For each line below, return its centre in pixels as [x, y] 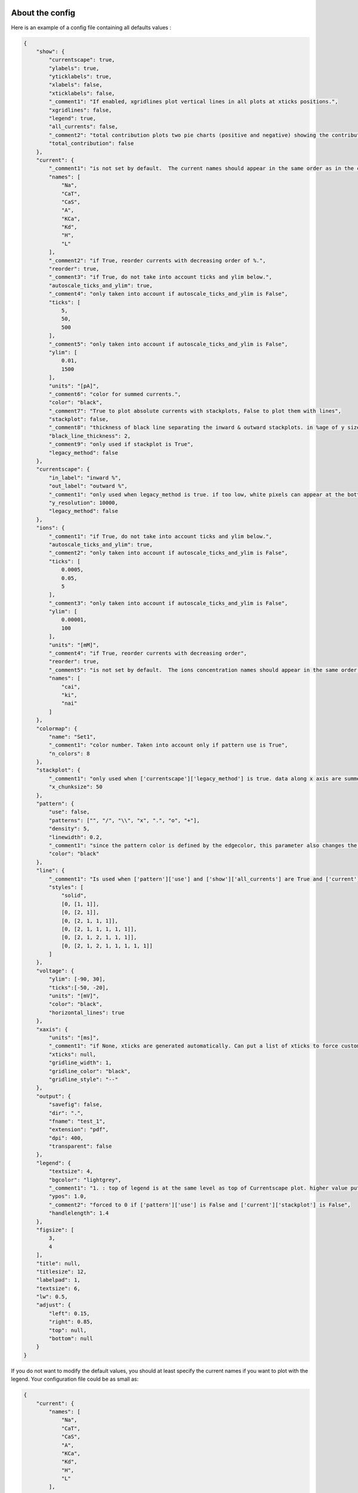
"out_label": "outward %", [88, 486]
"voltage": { [55, 971]
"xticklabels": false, [82, 93]
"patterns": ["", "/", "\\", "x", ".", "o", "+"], [124, 820]
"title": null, [58, 1263]
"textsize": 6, [58, 1288]
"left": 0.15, [69, 1313]
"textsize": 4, [71, 1171]
